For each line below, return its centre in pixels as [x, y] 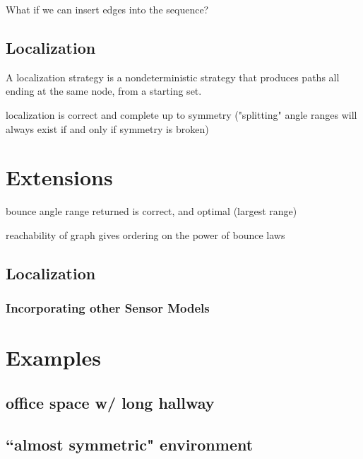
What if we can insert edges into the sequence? [107, 9]
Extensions [59, 177]
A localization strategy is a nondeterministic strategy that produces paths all [173, 77]
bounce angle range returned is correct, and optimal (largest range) [151, 211]
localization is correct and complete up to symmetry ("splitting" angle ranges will [181, 114]
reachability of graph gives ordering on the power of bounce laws [145, 234]
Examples [53, 358]
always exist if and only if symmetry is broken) [107, 128]
